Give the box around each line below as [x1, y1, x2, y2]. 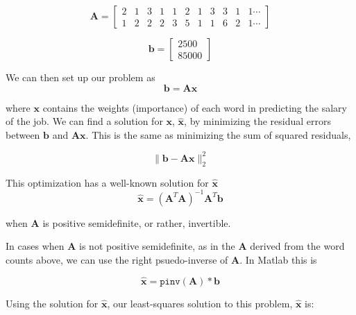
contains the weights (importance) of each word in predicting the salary [42, 100, 347, 114]
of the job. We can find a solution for [6, 114, 163, 128]
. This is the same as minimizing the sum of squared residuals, [85, 127, 351, 142]
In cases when [6, 239, 65, 253]
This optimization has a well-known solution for [6, 175, 209, 189]
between [6, 127, 40, 142]
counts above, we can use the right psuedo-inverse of [6, 252, 228, 266]
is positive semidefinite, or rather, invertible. [42, 215, 231, 230]
